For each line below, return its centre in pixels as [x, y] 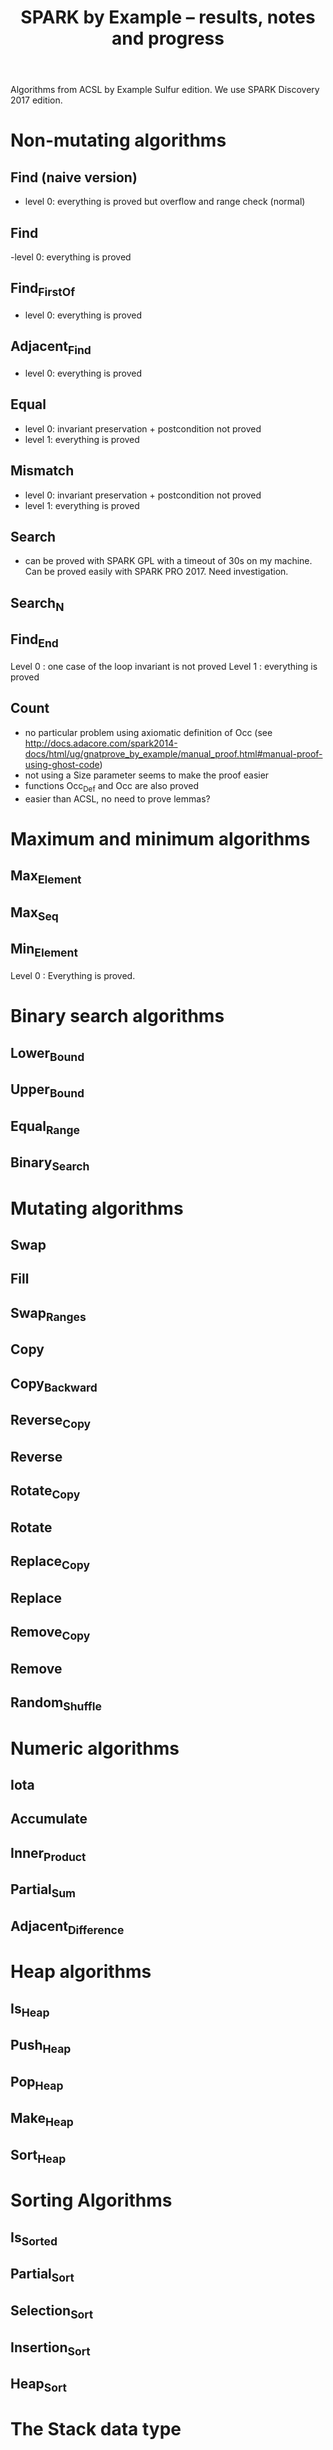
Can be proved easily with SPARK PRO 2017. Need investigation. [156, 572]
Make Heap [42, 2120]
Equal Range [45, 1127]
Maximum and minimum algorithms [160, 838]
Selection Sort [52, 2312]
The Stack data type [96, 2429]
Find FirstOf [43, 290]
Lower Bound [47, 1054]
